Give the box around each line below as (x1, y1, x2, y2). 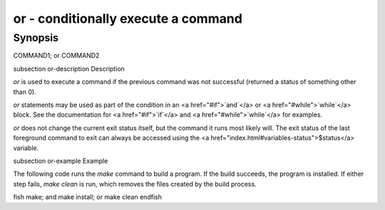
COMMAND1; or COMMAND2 (13, 51, 100, 60)
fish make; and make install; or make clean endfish (13, 193, 162, 201)
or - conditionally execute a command (13, 11, 242, 26)
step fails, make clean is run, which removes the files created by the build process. (13, 179, 257, 188)
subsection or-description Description (13, 64, 125, 73)
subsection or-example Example (13, 157, 108, 165)
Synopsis (13, 31, 59, 44)
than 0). (13, 88, 36, 96)
